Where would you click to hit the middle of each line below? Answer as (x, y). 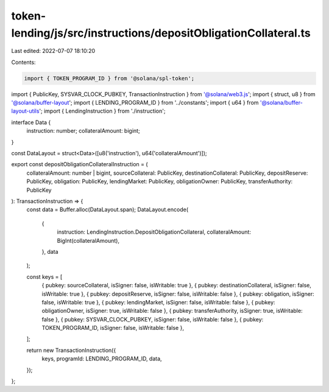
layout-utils (25, 111)
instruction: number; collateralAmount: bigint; (83, 131)
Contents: (23, 62)
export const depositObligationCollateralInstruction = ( (80, 164)
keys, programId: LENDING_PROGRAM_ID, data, (102, 359)
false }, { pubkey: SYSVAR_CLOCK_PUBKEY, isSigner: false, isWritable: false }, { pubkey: (153, 319)
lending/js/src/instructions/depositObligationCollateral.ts (161, 33)
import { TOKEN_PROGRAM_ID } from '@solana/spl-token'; (109, 78)
